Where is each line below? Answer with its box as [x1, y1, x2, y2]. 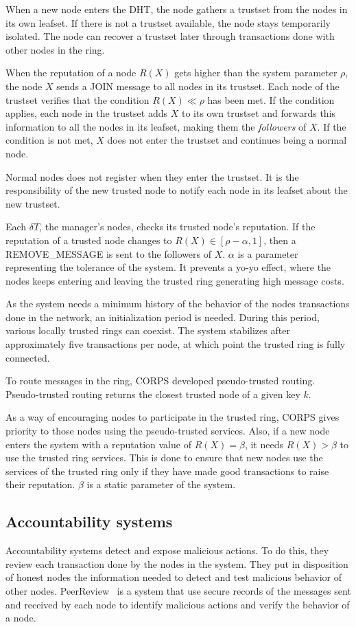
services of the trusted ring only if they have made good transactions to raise [5, 463, 329, 478]
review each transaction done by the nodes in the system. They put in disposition [5, 556, 348, 571]
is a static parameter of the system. [86, 477, 236, 492]
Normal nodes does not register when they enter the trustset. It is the [5, 169, 299, 184]
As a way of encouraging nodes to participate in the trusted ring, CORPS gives [5, 410, 340, 424]
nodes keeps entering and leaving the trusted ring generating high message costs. [5, 273, 344, 287]
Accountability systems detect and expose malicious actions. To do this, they [5, 543, 329, 558]
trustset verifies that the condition [5, 92, 150, 107]
